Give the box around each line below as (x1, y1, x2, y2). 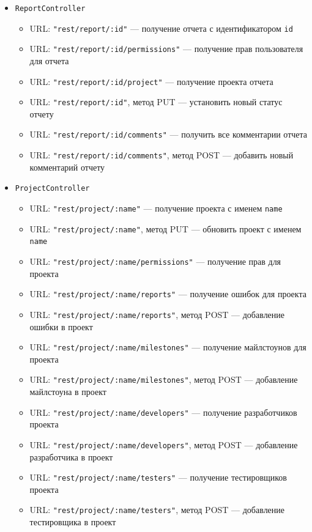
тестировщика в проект (29, 515, 116, 528)
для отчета (29, 54, 69, 67)
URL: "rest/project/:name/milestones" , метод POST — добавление (29, 373, 298, 386)
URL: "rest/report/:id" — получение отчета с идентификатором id (29, 21, 293, 34)
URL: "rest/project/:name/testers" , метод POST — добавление (29, 503, 285, 516)
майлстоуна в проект (29, 385, 106, 398)
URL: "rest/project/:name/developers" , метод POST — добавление (29, 438, 298, 451)
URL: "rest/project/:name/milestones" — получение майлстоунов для (29, 341, 306, 353)
